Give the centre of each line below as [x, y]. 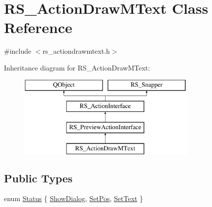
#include [18, 51]
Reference [38, 27]
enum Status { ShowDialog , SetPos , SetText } [74, 198]
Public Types [38, 178]
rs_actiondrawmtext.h [76, 51]
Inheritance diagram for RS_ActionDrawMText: [77, 67]
